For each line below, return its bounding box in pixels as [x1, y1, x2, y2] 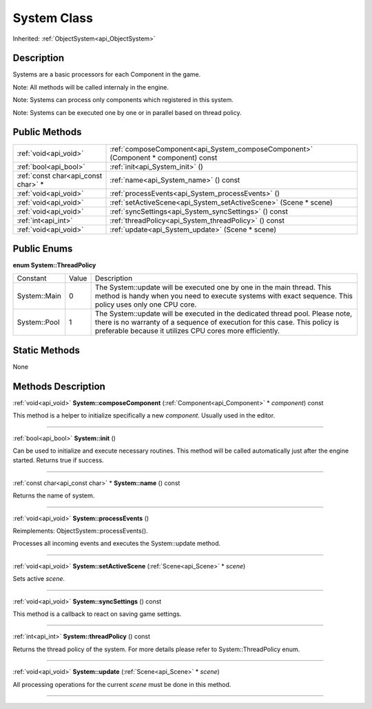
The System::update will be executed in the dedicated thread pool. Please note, [94, 309, 353, 318]
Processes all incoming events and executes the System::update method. [12, 540, 221, 548]
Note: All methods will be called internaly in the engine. [12, 83, 169, 91]
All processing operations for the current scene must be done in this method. [12, 680, 231, 688]
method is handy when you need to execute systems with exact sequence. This [94, 291, 353, 301]
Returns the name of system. [12, 491, 95, 500]
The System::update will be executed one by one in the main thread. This [94, 282, 332, 292]
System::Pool [17, 318, 60, 327]
